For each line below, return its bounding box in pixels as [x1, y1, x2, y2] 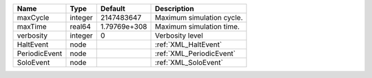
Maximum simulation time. [154, 22, 240, 31]
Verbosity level [154, 31, 203, 40]
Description [154, 4, 194, 13]
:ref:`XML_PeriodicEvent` [154, 49, 236, 58]
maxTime [17, 22, 48, 31]
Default [100, 4, 125, 13]
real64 [70, 22, 91, 31]
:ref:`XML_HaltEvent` [154, 40, 223, 49]
